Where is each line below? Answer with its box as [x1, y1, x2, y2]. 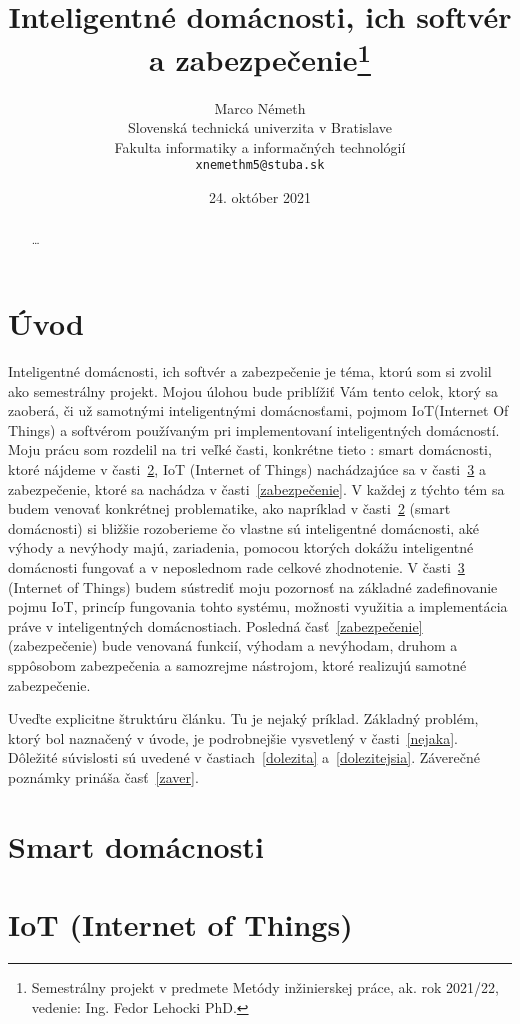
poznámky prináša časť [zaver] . [8, 766, 199, 787]
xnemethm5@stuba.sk [195, 158, 325, 173]
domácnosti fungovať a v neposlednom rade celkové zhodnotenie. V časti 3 [8, 557, 465, 577]
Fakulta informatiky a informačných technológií [114, 136, 406, 157]
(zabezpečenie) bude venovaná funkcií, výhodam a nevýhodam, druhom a [8, 635, 458, 656]
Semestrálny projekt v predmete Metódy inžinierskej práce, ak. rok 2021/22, [31, 977, 499, 998]
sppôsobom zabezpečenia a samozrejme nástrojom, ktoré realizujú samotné [8, 654, 467, 675]
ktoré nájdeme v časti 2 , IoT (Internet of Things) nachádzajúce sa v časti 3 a [8, 459, 486, 480]
